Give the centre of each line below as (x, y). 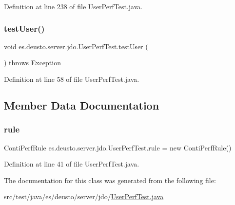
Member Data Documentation (82, 105)
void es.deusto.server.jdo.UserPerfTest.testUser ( (76, 46)
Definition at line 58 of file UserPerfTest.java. (72, 79)
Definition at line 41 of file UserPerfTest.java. (72, 164)
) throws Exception (32, 63)
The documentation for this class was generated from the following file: (110, 180)
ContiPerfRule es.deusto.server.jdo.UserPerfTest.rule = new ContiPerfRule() (118, 147)
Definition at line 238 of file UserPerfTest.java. (73, 6)
